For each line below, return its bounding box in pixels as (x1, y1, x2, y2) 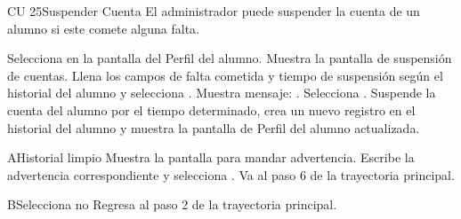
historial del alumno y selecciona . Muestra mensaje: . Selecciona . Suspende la (7, 83, 436, 102)
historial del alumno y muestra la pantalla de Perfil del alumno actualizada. (7, 118, 420, 137)
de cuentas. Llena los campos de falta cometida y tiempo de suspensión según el (7, 66, 443, 84)
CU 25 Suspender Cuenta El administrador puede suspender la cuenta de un (7, 2, 420, 20)
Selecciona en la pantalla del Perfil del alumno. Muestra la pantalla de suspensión (7, 49, 452, 67)
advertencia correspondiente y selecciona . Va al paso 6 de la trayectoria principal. (7, 165, 455, 184)
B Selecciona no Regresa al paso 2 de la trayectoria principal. (7, 195, 337, 214)
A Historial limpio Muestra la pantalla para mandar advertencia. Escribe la (7, 148, 415, 167)
